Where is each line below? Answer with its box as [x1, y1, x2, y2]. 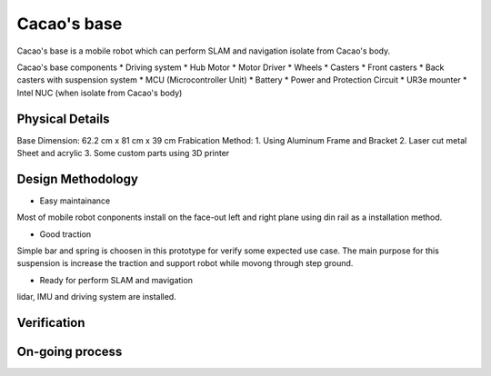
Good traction [39, 228, 92, 240]
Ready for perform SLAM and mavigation [39, 274, 193, 285]
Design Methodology [16, 171, 138, 186]
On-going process [16, 344, 123, 360]
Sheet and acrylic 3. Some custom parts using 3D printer [16, 148, 230, 159]
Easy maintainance [39, 195, 111, 206]
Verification [16, 315, 85, 331]
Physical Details [16, 111, 110, 126]
